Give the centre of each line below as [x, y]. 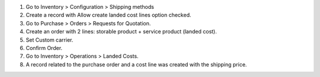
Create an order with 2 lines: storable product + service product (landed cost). [121, 32]
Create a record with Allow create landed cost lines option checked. [108, 15]
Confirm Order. [44, 48]
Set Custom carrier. [49, 40]
